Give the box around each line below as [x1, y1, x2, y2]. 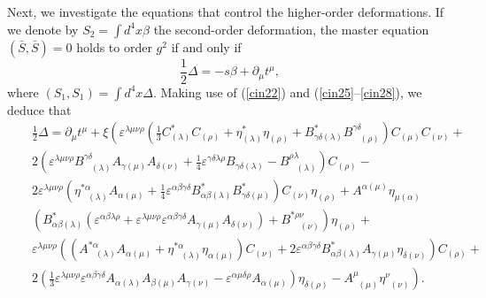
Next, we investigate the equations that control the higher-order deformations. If [7, 3, 444, 20]
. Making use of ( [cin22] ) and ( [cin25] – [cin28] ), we [153, 82, 422, 101]
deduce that [7, 100, 72, 118]
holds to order [76, 37, 152, 56]
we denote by [7, 19, 79, 38]
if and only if [171, 37, 242, 56]
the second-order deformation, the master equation [153, 19, 429, 38]
